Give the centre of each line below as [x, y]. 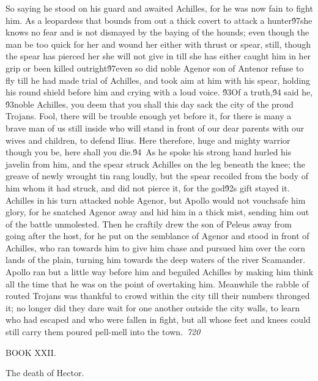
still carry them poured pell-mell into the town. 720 [103, 332]
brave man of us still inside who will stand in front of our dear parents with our [155, 128]
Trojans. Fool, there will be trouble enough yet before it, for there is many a [149, 116]
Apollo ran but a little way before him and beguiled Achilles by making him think [160, 272]
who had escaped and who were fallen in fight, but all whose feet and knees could [158, 320]
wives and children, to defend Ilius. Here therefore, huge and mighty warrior [148, 140]
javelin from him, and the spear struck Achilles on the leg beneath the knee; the [155, 164]
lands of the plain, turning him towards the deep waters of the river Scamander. [156, 260]
